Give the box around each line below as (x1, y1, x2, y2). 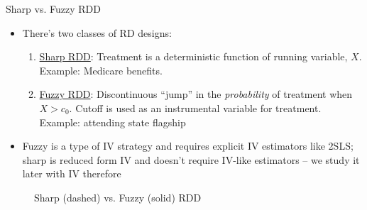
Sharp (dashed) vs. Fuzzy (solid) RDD (34, 189, 202, 204)
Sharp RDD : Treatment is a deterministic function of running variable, (39, 49, 348, 64)
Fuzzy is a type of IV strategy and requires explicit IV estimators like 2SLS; (22, 138, 354, 153)
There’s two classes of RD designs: (22, 25, 172, 40)
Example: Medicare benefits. (39, 62, 163, 77)
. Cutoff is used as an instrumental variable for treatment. (69, 100, 322, 115)
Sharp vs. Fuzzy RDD (6, 1, 101, 16)
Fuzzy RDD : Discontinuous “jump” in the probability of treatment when (39, 87, 353, 101)
